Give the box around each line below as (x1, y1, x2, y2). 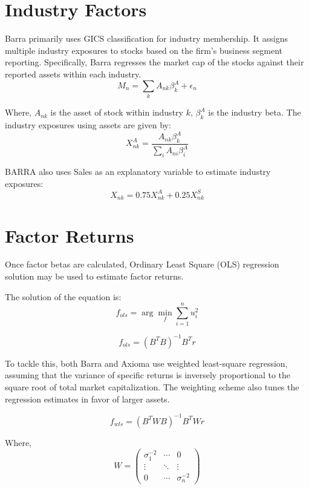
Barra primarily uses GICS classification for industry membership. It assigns (5, 32, 288, 45)
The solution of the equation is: (5, 290, 122, 303)
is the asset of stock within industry (50, 106, 183, 119)
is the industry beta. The (208, 106, 301, 119)
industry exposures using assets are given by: (5, 119, 171, 131)
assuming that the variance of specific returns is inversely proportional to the (5, 369, 291, 381)
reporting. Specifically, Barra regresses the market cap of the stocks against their (5, 56, 304, 68)
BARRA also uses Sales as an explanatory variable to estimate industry (5, 165, 271, 178)
